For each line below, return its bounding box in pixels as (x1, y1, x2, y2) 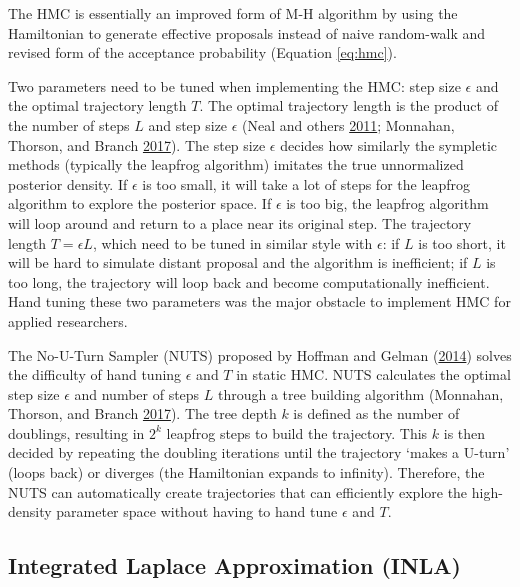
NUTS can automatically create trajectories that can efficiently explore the (8, 481, 468, 502)
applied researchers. (8, 310, 128, 331)
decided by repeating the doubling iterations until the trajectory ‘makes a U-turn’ (8, 442, 510, 463)
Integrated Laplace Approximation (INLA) (8, 550, 461, 581)
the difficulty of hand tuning (8, 364, 182, 385)
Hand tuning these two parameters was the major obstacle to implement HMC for (8, 291, 511, 312)
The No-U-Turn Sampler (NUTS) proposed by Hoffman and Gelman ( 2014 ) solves (8, 344, 512, 365)
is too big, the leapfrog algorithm (286, 193, 489, 214)
